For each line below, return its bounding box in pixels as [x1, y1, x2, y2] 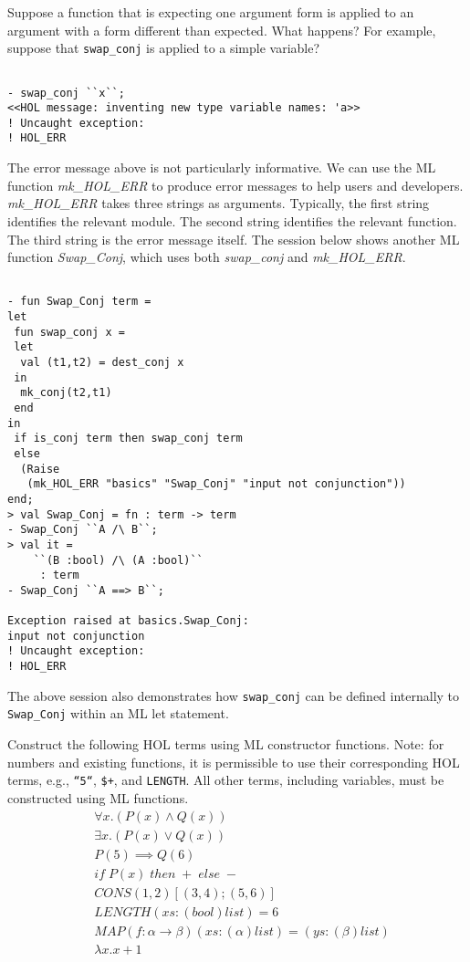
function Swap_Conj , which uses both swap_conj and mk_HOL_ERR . [7, 247, 406, 267]
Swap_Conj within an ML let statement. [7, 704, 229, 723]
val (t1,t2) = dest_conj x [20, 355, 184, 369]
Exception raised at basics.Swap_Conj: [7, 614, 249, 628]
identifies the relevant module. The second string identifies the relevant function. [7, 211, 457, 230]
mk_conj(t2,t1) [20, 386, 112, 400]
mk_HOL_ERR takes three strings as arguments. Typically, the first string [7, 193, 430, 213]
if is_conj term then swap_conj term [14, 432, 243, 445]
